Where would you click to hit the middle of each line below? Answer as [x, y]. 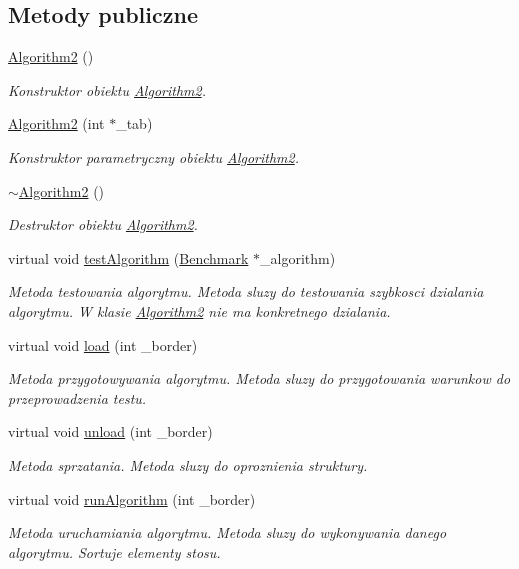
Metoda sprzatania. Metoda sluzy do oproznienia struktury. [188, 464]
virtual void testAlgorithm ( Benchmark [128, 257]
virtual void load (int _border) [103, 344]
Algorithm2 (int [56, 123]
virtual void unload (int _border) [110, 431]
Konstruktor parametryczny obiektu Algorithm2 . [154, 156]
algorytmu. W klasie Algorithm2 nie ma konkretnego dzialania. [199, 310]
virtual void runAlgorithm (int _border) [132, 498]
